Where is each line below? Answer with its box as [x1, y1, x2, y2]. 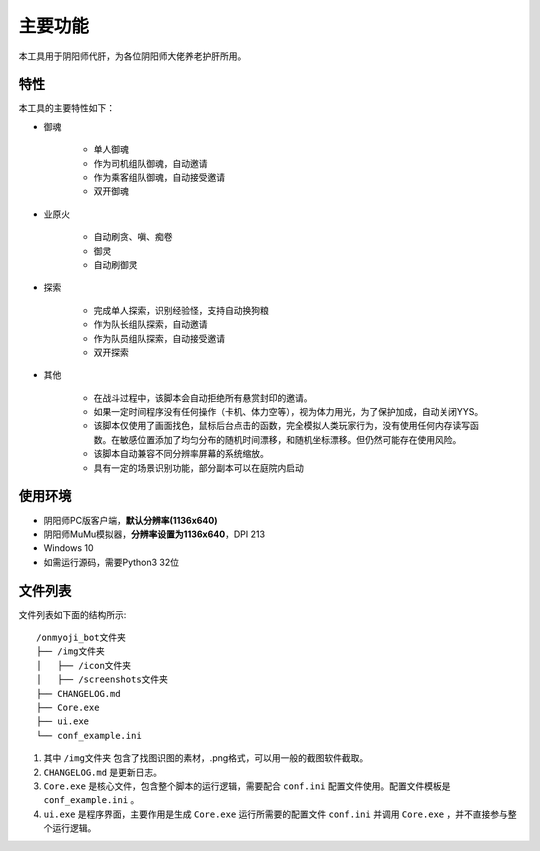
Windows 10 [43, 542, 94, 554]
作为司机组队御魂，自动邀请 [93, 157, 208, 169]
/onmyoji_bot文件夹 [36, 632, 127, 644]
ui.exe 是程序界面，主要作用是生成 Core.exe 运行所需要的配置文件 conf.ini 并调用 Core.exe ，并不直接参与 [43, 808, 509, 820]
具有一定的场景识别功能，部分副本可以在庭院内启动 [93, 461, 304, 474]
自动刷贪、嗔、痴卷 [93, 231, 173, 243]
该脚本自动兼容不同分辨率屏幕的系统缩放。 [93, 448, 269, 460]
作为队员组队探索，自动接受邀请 [93, 332, 225, 344]
